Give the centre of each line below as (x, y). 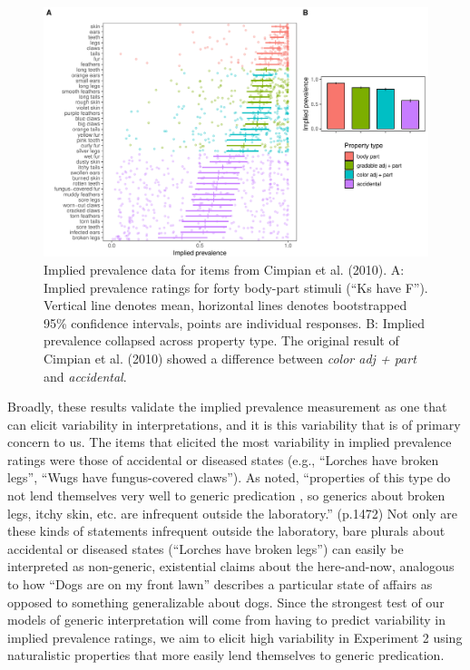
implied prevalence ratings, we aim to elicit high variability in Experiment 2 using (235, 637)
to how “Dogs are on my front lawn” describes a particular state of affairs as (220, 584)
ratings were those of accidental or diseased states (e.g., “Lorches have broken (223, 459)
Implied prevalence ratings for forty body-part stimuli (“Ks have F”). (236, 287)
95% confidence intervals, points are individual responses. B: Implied (234, 322)
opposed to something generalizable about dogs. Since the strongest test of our (226, 602)
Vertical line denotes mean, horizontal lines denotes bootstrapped (225, 305)
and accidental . (85, 376)
